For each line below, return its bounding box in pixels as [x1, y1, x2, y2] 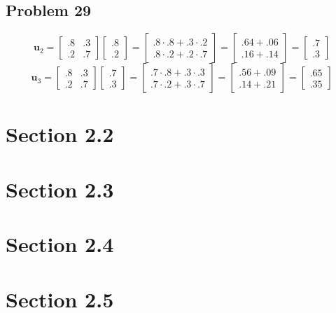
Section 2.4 [6, 230, 114, 258]
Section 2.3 [6, 174, 114, 203]
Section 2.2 [6, 120, 114, 148]
